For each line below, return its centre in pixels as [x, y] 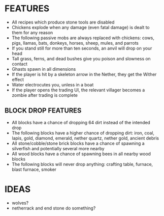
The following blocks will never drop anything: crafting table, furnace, [82, 164]
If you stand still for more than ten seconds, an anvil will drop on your [82, 48]
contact [19, 64]
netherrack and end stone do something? [54, 208]
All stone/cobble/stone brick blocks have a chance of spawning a [78, 143]
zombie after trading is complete [45, 95]
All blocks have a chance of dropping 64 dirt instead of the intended [81, 122]
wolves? [20, 203]
